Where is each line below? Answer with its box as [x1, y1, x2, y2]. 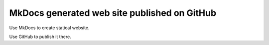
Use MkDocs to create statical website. [9, 25, 90, 31]
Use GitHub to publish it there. [9, 34, 72, 40]
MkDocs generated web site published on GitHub [9, 7, 217, 18]
